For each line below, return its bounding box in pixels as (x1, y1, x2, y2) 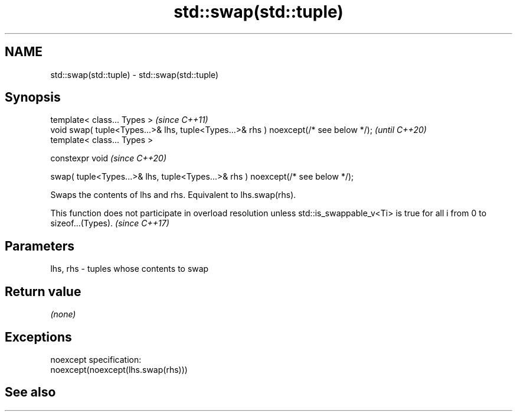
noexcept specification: (50, 354, 142, 365)
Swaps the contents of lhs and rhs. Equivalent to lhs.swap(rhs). (50, 190, 296, 200)
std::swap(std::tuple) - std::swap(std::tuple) (50, 69, 219, 80)
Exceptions (5, 329, 72, 344)
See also (5, 385, 56, 400)
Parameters (5, 238, 74, 253)
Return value (5, 284, 81, 299)
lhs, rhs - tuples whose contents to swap (50, 264, 209, 274)
